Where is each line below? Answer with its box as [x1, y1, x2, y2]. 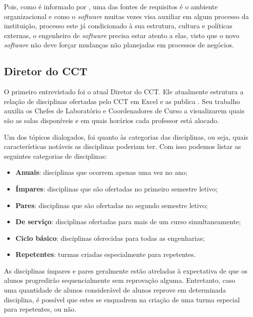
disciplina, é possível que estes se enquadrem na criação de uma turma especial [4, 294, 240, 304]
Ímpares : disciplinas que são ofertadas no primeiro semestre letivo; [15, 183, 218, 193]
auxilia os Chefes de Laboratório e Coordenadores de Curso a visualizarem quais [4, 106, 245, 116]
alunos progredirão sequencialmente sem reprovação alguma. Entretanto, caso [4, 275, 235, 285]
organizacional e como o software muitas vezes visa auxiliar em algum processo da [4, 11, 249, 21]
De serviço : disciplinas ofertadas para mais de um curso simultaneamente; [15, 216, 241, 227]
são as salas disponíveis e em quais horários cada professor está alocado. [4, 115, 219, 125]
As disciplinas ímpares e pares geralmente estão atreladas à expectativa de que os [4, 265, 248, 275]
